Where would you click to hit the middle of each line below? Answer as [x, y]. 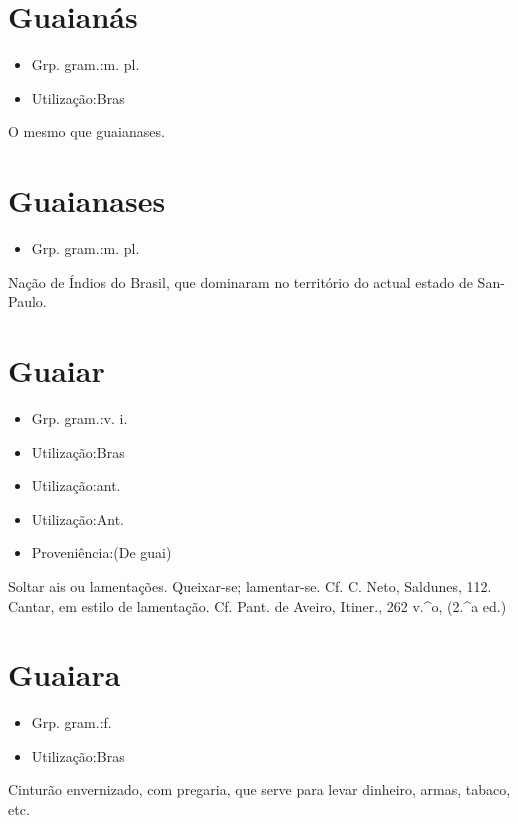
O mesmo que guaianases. [86, 131]
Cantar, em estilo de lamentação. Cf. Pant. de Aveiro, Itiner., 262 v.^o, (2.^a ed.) [257, 605]
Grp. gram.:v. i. [79, 417]
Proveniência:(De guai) [101, 552]
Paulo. [27, 301]
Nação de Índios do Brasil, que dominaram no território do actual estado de [240, 281]
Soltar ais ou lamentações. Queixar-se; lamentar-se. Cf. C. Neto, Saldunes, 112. [250, 585]
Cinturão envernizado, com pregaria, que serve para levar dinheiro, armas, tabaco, [259, 789]
